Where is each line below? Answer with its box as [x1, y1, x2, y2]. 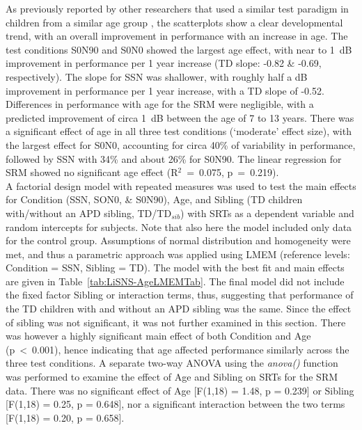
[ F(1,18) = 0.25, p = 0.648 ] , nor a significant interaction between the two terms [6, 397, 345, 411]
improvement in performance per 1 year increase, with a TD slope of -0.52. [6, 83, 324, 97]
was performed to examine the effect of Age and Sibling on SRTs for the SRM [6, 369, 338, 384]
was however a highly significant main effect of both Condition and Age [6, 328, 311, 343]
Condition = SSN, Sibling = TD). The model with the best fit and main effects [6, 260, 345, 275]
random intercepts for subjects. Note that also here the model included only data [6, 219, 352, 234]
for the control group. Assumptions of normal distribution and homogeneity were [6, 233, 351, 248]
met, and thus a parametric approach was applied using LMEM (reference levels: [6, 246, 350, 261]
